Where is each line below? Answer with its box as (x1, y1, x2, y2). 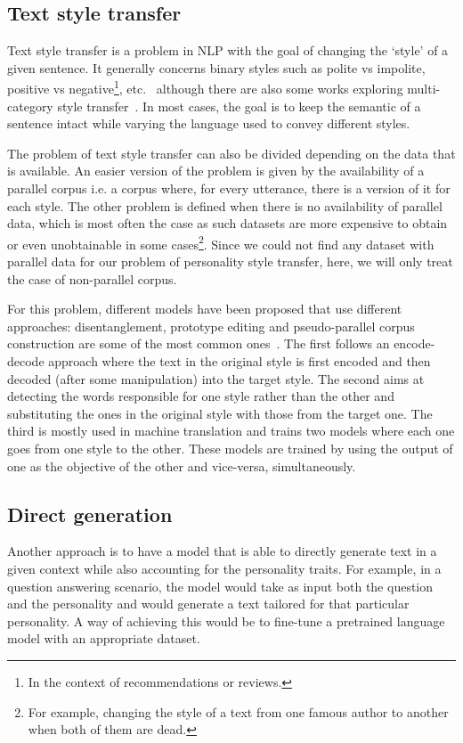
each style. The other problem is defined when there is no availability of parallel (7, 196, 443, 215)
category (7, 96, 53, 115)
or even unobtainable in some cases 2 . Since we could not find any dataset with (7, 232, 435, 253)
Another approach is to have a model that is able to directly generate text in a (7, 542, 437, 560)
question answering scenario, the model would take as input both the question (7, 576, 434, 595)
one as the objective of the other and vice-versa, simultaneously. (7, 456, 356, 475)
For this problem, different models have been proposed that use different (7, 299, 402, 318)
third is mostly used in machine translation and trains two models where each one (7, 421, 455, 440)
